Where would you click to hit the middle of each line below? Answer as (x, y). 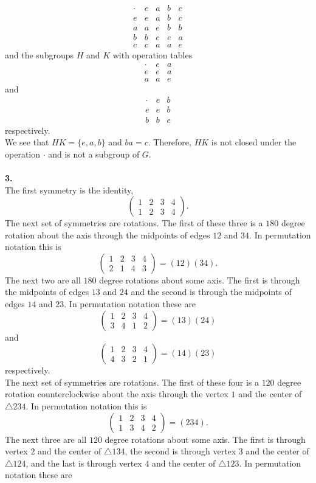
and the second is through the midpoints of (211, 292)
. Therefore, (170, 142)
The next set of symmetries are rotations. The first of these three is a (134, 223)
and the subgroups (39, 55)
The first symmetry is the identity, (69, 189)
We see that (27, 142)
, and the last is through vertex (84, 463)
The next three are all (46, 439)
